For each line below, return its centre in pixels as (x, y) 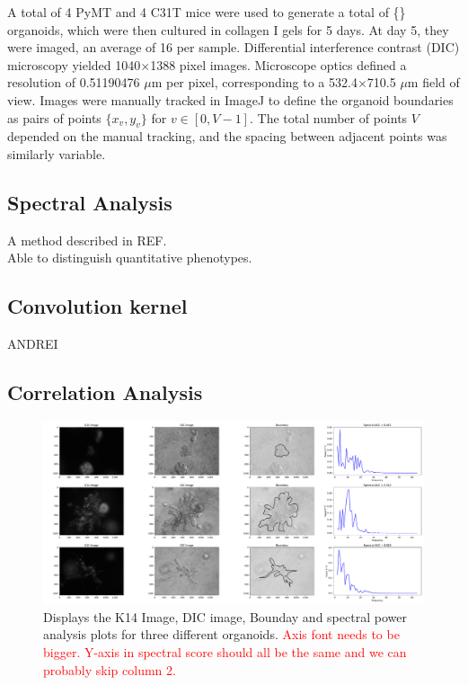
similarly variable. (57, 153)
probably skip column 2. (110, 669)
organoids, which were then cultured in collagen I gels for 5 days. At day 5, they (228, 29)
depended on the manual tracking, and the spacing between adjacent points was (227, 136)
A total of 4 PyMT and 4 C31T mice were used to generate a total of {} (207, 12)
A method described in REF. (87, 240)
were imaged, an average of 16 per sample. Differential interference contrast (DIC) (234, 47)
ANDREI (33, 344)
